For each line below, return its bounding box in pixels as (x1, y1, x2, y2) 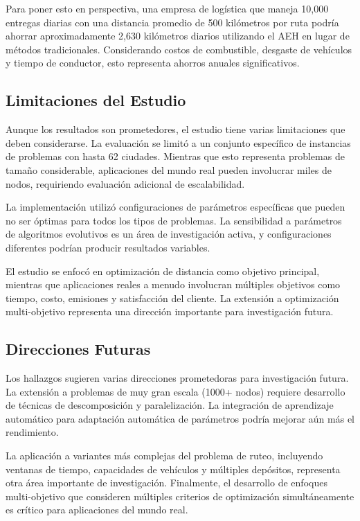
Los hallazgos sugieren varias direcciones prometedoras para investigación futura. (6, 371, 349, 385)
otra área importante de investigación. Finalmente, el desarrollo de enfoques (6, 475, 327, 490)
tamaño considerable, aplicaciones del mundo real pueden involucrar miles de (6, 162, 332, 177)
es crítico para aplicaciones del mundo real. (6, 502, 188, 517)
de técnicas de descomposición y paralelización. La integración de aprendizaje (6, 398, 334, 412)
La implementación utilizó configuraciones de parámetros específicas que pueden (6, 200, 345, 214)
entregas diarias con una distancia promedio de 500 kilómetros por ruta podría (6, 15, 339, 29)
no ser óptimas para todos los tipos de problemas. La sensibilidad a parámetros (6, 213, 342, 227)
